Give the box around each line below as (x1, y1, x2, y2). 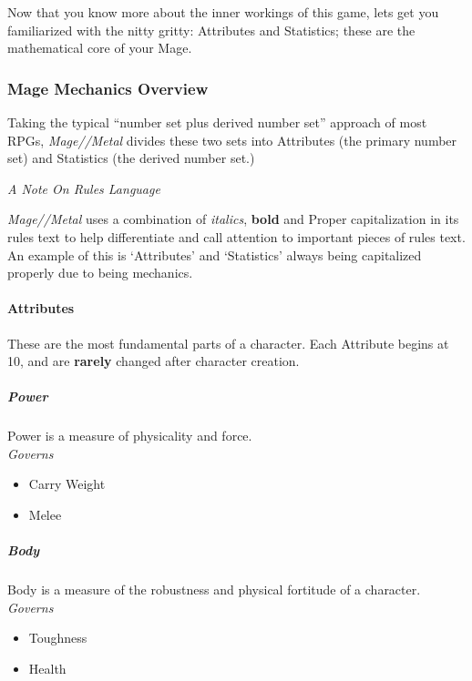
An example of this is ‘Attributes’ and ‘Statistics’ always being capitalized (7, 245, 422, 264)
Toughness (28, 628, 87, 647)
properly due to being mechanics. (7, 263, 193, 282)
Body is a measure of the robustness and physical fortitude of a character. (7, 580, 421, 599)
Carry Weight (28, 474, 106, 493)
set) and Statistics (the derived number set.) (7, 148, 255, 168)
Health (28, 659, 67, 678)
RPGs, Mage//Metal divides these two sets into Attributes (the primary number (7, 130, 457, 149)
